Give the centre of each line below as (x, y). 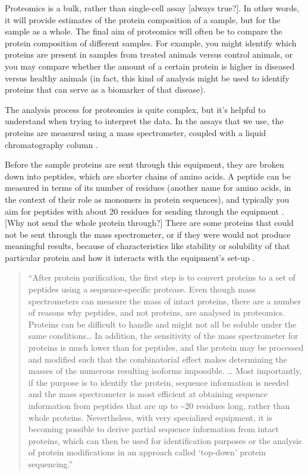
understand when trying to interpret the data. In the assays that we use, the (144, 121)
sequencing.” (51, 463)
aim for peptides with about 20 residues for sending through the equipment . (144, 211)
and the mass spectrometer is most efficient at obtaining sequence (148, 394)
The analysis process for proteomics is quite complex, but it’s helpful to (135, 109)
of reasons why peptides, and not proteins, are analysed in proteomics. (156, 312)
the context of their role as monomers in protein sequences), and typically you (147, 199)
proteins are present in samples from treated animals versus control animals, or (149, 54)
